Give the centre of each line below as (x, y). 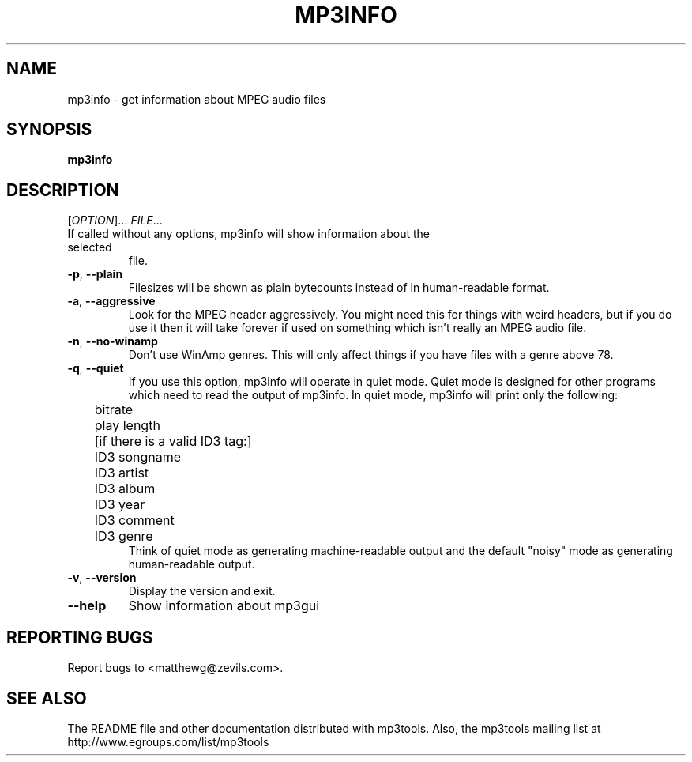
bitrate (114, 410)
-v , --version (102, 578)
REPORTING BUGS (80, 637)
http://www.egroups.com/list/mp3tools (168, 741)
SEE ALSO (47, 698)
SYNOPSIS (49, 130)
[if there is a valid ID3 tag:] (173, 441)
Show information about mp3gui (224, 606)
